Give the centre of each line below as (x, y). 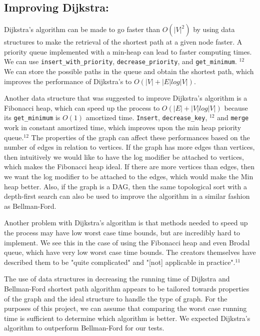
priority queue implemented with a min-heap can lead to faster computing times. (128, 51)
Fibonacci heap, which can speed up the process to (82, 107)
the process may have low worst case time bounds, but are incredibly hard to (122, 233)
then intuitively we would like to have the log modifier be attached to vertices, (124, 156)
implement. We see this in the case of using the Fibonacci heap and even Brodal (127, 242)
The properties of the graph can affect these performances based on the (140, 137)
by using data (214, 29)
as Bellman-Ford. (30, 206)
